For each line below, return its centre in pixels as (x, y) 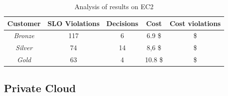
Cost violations (195, 23)
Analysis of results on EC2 (114, 6)
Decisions (122, 23)
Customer (24, 23)
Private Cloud (40, 88)
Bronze (24, 35)
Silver (24, 48)
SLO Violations (73, 23)
